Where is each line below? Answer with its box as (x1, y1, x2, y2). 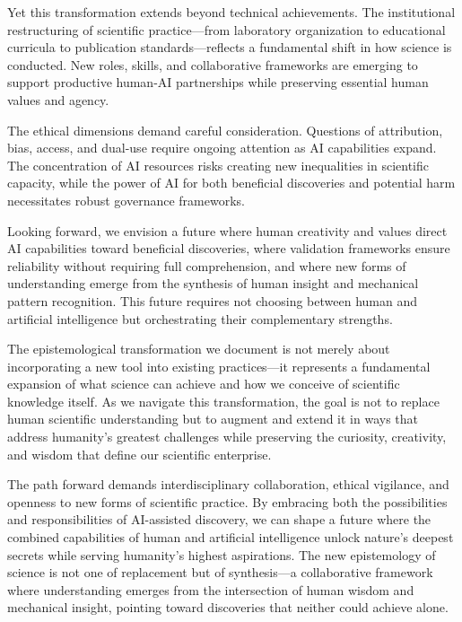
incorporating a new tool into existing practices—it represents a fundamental (7, 356, 431, 375)
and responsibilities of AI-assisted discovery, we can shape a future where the (7, 510, 431, 529)
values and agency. (7, 90, 109, 109)
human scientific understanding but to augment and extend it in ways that (7, 409, 419, 428)
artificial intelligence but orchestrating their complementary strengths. (7, 309, 393, 328)
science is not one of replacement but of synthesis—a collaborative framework (7, 563, 433, 582)
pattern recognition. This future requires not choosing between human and (7, 291, 418, 310)
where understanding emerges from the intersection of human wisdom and (7, 580, 414, 599)
